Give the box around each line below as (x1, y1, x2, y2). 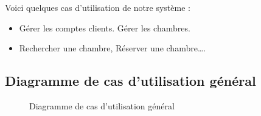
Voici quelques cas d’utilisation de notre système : (5, 1, 190, 13)
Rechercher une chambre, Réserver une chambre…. (19, 42, 206, 54)
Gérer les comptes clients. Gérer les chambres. (19, 21, 190, 34)
